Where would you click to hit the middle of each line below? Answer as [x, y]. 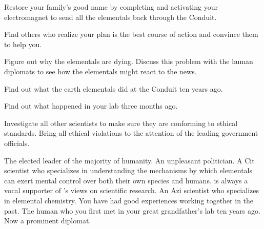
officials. [17, 143]
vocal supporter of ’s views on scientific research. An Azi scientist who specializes [131, 190]
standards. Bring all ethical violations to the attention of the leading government [131, 133]
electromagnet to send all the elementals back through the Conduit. [110, 17]
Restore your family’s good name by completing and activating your [111, 7]
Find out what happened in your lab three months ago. [91, 106]
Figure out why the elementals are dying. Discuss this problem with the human [129, 61]
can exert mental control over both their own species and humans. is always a [126, 180]
